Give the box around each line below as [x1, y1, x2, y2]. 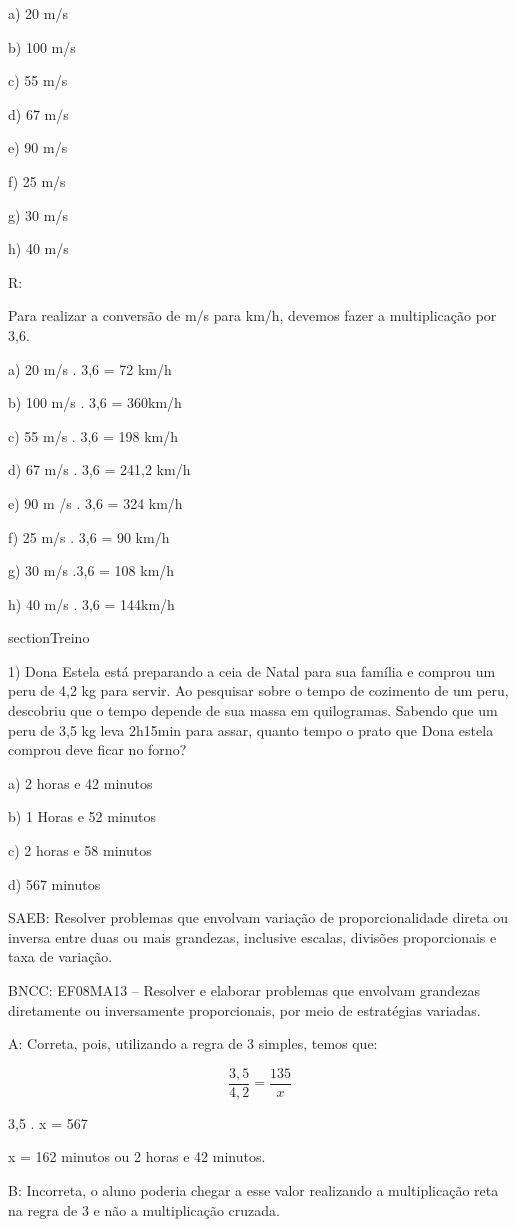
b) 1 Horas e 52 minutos [8, 806, 156, 827]
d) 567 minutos [8, 873, 101, 894]
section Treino [8, 627, 90, 648]
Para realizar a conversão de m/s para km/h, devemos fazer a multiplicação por [8, 305, 497, 326]
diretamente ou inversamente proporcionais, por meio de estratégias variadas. [8, 999, 481, 1020]
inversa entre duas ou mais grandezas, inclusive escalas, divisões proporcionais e [8, 926, 497, 947]
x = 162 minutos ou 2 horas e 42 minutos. [8, 1146, 266, 1167]
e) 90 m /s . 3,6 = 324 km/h [8, 492, 183, 513]
